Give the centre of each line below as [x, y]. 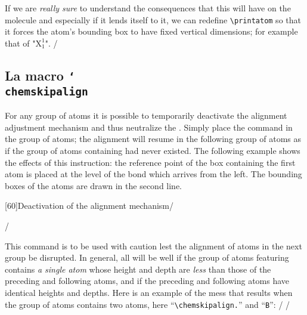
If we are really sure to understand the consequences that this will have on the [148, 8]
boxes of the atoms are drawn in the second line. [94, 185]
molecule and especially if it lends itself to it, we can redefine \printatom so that [153, 19]
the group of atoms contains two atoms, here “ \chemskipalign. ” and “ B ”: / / [148, 304]
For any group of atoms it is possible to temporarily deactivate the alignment [146, 115]
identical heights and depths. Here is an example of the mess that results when [149, 292]
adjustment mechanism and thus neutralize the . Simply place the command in [149, 127]
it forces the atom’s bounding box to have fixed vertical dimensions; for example [151, 31]
